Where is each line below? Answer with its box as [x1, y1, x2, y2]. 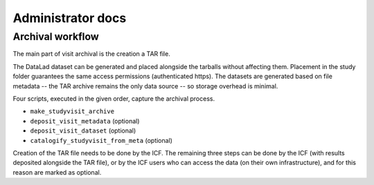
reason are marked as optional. [12, 168, 102, 176]
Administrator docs [12, 10, 127, 26]
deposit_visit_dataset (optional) [30, 126, 136, 135]
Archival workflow [12, 30, 100, 43]
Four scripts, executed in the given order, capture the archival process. [12, 94, 215, 103]
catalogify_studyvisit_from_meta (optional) [30, 136, 173, 144]
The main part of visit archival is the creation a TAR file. [12, 50, 171, 58]
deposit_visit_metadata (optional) [30, 117, 140, 125]
